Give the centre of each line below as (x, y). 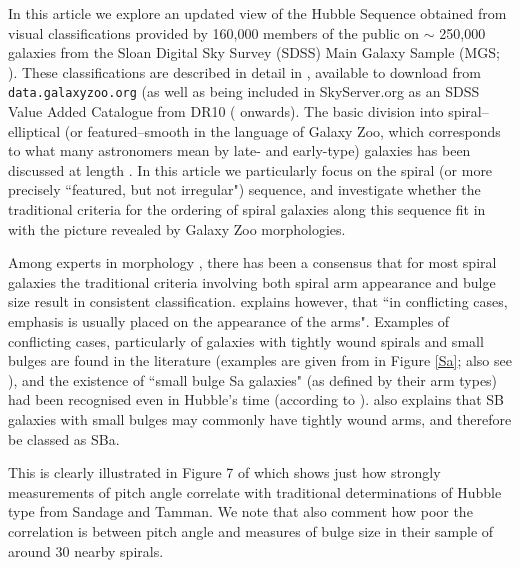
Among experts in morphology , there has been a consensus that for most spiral (252, 262)
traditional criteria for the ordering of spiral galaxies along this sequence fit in (247, 209)
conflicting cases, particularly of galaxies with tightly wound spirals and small (246, 340)
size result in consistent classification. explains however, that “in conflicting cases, (258, 301)
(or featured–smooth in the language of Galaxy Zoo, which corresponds (282, 130)
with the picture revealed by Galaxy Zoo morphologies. (177, 228)
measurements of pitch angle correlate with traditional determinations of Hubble (255, 491)
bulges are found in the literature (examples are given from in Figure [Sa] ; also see (260, 360)
